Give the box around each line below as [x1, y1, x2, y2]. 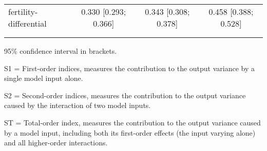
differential [8, 17, 47, 29]
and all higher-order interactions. [4, 137, 108, 148]
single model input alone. [4, 73, 83, 83]
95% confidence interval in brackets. [4, 46, 117, 56]
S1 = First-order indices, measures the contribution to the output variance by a [4, 62, 255, 73]
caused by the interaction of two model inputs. [4, 100, 151, 111]
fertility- [8, 6, 38, 17]
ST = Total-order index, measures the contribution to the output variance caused [4, 117, 261, 127]
